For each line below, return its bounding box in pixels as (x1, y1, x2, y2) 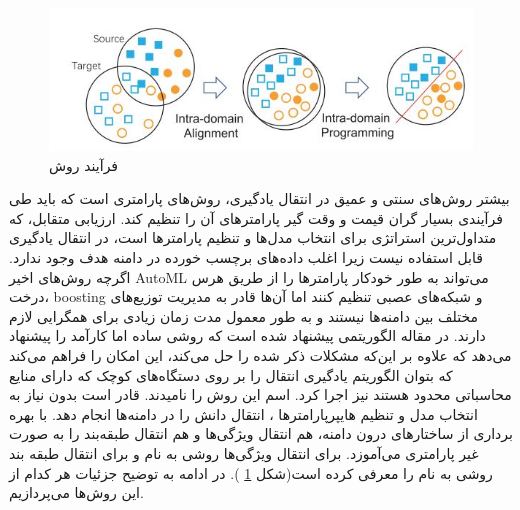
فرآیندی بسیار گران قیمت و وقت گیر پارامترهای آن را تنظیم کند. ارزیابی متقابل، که (9, 207, 503, 228)
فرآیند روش (49, 154, 119, 175)
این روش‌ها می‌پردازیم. (9, 482, 144, 503)
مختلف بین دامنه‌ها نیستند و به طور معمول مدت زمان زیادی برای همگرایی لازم (9, 305, 478, 326)
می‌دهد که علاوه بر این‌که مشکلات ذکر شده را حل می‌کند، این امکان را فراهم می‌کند (9, 344, 512, 365)
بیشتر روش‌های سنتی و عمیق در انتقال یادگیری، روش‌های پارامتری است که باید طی (9, 188, 510, 209)
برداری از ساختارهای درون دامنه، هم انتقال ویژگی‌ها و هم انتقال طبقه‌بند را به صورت (9, 423, 513, 444)
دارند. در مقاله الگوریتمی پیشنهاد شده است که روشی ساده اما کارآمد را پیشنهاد (9, 325, 486, 346)
